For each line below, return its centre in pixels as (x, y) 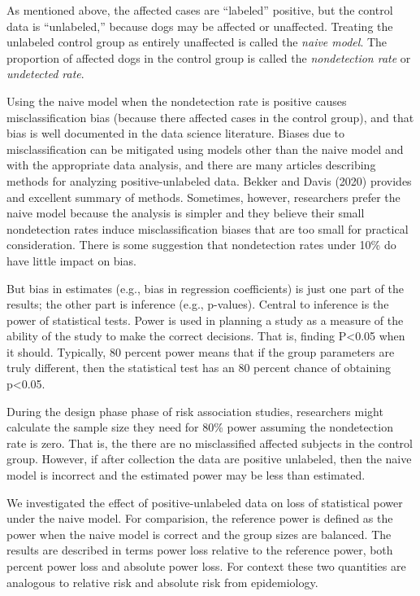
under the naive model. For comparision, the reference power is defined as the (200, 518)
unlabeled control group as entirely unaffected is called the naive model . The (197, 42)
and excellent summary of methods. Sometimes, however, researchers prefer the (204, 197)
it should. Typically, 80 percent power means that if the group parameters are (201, 351)
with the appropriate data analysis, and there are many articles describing (191, 165)
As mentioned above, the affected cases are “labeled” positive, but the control (200, 10)
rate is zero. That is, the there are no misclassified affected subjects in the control (210, 443)
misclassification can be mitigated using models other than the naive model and (205, 149)
